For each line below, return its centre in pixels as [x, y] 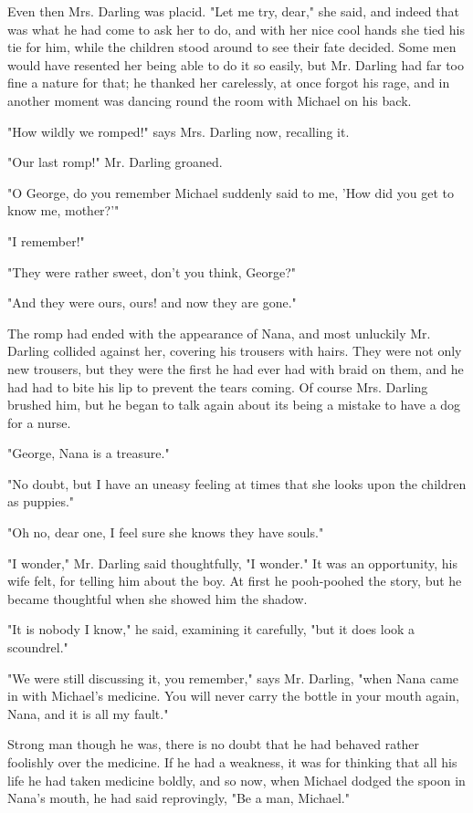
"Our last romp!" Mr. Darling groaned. [115, 162]
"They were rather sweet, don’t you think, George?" [152, 271]
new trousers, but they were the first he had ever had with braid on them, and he [236, 368]
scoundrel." [38, 647]
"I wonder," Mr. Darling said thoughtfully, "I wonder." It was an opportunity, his [232, 563]
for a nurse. [39, 422]
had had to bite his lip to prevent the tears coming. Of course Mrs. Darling [218, 386]
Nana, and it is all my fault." [88, 713]
